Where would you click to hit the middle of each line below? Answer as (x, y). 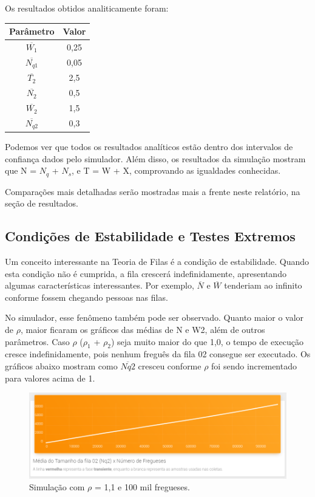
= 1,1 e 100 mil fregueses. (142, 487)
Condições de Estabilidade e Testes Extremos (150, 236)
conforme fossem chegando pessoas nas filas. (86, 297)
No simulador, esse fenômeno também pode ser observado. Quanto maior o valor (154, 317)
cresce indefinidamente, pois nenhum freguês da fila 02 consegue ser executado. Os (158, 354)
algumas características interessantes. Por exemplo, (100, 285)
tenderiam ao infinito (263, 285)
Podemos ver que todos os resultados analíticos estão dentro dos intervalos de (149, 146)
